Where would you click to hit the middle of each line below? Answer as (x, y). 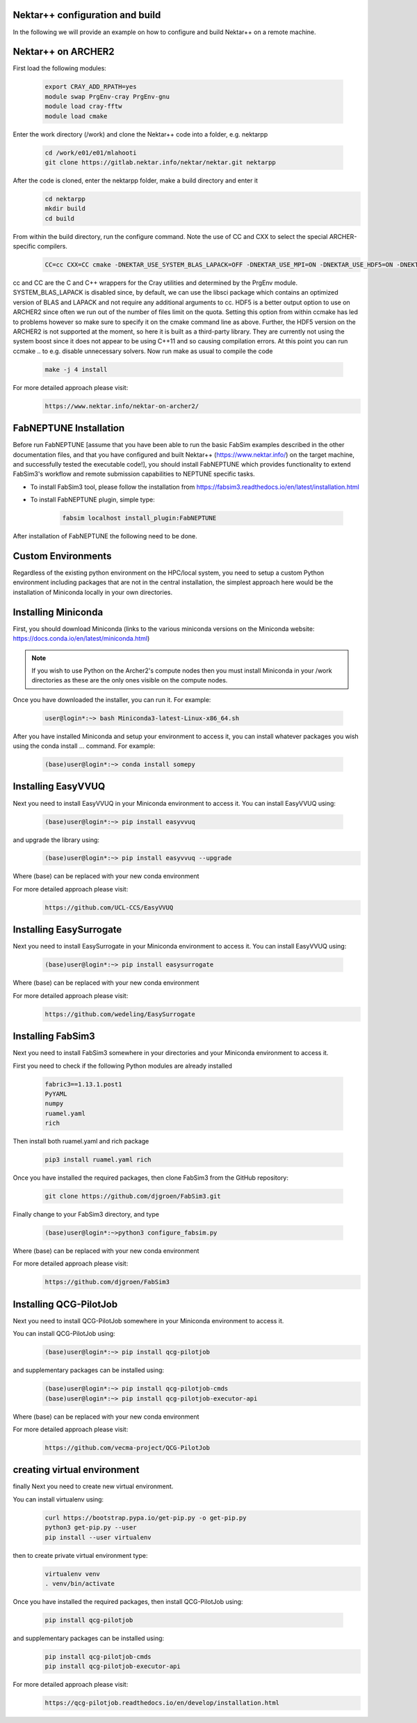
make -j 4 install (76, 369)
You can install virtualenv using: (58, 1499)
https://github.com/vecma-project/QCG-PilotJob (127, 1448)
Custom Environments (62, 556)
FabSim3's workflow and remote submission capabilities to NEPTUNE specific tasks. (134, 474)
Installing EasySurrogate (67, 930)
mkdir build (65, 209)
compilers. (52, 247)
